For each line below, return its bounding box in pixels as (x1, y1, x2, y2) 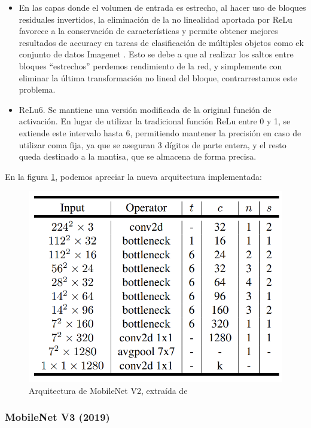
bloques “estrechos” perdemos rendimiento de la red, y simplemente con (19, 59, 282, 72)
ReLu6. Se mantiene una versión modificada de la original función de (19, 103, 272, 115)
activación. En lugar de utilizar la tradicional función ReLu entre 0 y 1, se (19, 115, 291, 127)
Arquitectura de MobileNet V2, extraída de (29, 384, 188, 396)
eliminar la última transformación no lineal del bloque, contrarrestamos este (19, 71, 297, 84)
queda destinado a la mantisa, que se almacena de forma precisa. (19, 150, 257, 163)
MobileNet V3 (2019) (5, 409, 110, 424)
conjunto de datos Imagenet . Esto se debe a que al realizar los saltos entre (19, 48, 294, 60)
